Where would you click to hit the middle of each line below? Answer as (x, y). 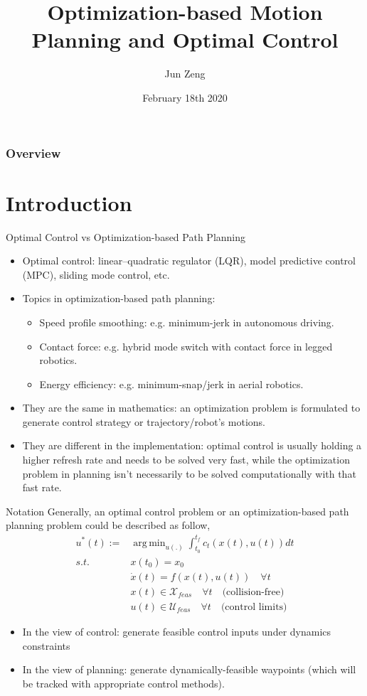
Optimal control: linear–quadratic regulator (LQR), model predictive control (189, 261)
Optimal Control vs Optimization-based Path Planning (126, 236)
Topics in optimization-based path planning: (119, 298)
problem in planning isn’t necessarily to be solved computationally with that (189, 473)
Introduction (69, 202)
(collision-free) (253, 592)
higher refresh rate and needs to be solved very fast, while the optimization (186, 460)
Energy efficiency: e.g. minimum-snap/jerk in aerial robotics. (171, 384)
